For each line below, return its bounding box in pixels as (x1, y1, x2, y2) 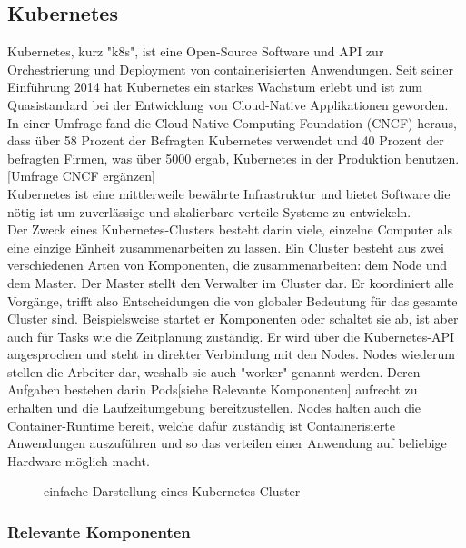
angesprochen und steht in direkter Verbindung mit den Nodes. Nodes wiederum (7, 344, 455, 364)
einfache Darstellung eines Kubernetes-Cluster (44, 482, 301, 501)
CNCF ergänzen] (62, 166, 155, 185)
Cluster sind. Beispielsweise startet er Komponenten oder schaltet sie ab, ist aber (7, 309, 459, 328)
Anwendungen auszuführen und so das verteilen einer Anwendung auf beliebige (7, 433, 447, 453)
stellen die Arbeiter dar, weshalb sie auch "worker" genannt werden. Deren (7, 362, 421, 381)
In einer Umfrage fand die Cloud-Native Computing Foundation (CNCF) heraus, (7, 113, 457, 132)
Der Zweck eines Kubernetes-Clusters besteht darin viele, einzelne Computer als (7, 220, 453, 239)
